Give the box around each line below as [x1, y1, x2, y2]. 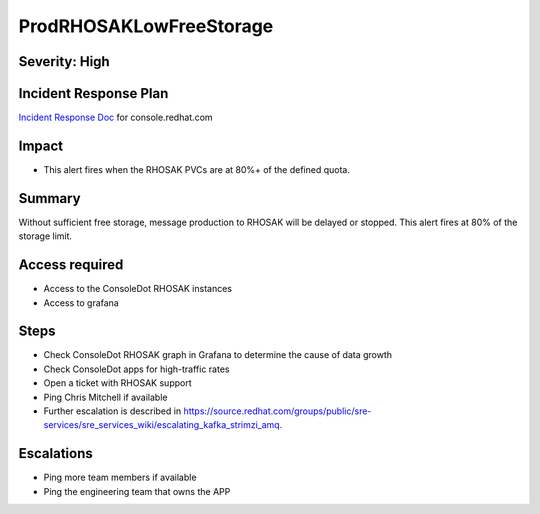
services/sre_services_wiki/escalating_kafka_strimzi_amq [43, 419, 280, 431]
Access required [18, 256, 124, 274]
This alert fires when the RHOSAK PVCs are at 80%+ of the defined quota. [43, 163, 350, 175]
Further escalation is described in [43, 405, 182, 417]
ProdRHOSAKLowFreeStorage [18, 15, 274, 37]
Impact [18, 137, 64, 154]
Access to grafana [43, 296, 119, 309]
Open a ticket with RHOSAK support [43, 377, 192, 389]
